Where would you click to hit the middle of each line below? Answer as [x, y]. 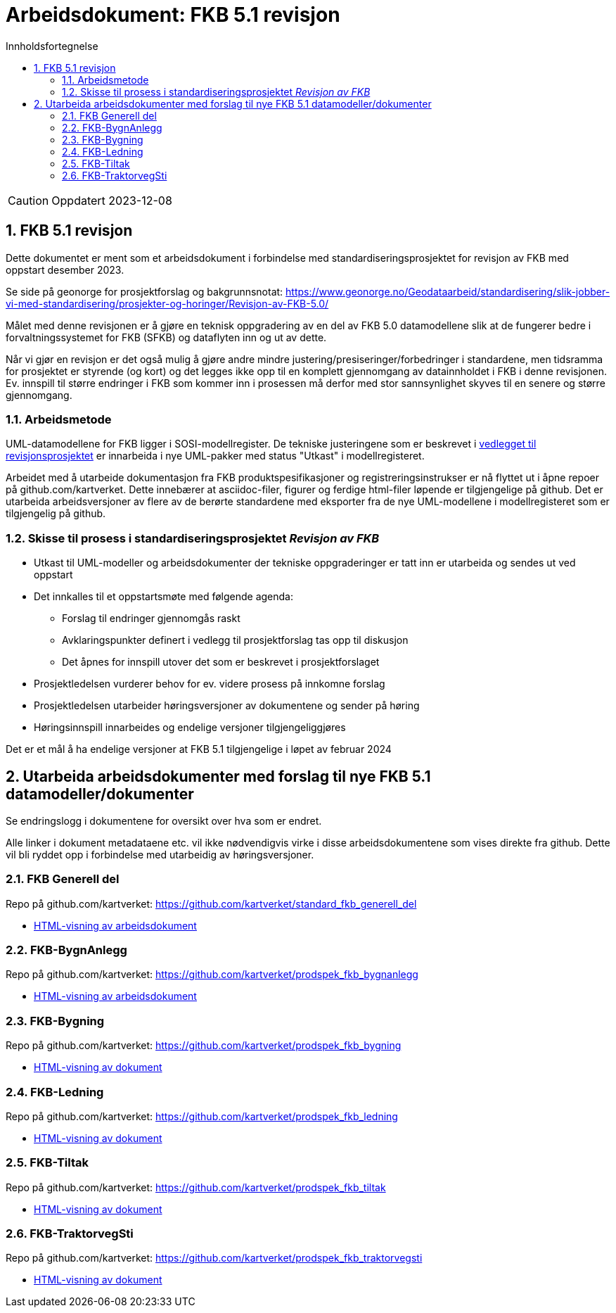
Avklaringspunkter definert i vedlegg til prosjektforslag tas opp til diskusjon [235, 640]
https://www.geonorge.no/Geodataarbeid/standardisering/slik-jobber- [448, 291]
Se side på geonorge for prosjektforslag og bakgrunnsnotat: [145, 291]
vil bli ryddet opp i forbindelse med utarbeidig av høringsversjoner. [160, 854]
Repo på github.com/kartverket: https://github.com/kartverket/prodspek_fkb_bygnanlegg [212, 975]
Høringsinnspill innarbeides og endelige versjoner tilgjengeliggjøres [190, 728]
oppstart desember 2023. [65, 269]
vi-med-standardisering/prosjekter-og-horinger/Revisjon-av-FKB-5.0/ [167, 303]
